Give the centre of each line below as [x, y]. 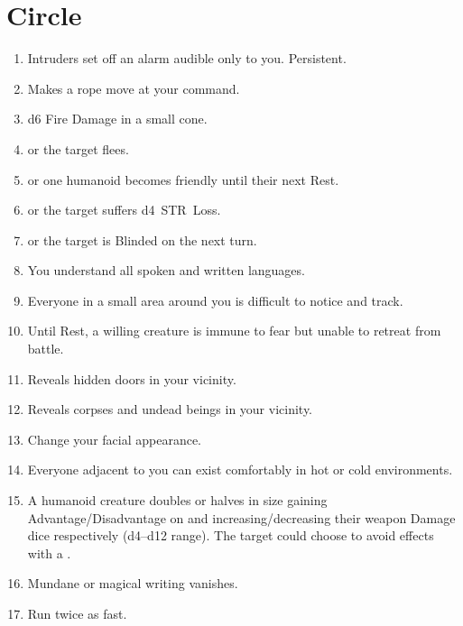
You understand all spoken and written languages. [166, 270]
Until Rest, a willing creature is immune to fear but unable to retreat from [234, 331]
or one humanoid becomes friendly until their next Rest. [183, 179]
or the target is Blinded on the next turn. [142, 239]
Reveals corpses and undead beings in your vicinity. [170, 409]
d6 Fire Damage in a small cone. [117, 119]
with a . [49, 552]
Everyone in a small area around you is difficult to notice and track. [215, 300]
